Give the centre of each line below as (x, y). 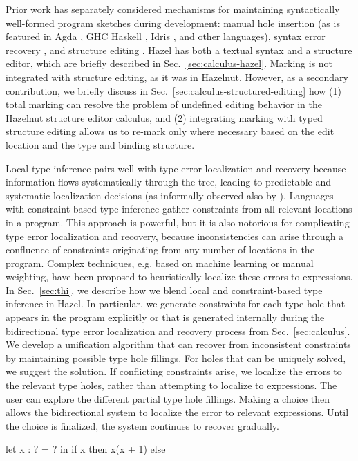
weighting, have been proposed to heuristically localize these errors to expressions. (179, 277)
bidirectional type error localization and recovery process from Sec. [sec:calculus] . (178, 331)
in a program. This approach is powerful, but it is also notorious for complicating (178, 222)
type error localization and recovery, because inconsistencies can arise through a (175, 236)
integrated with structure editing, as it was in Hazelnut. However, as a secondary (177, 76)
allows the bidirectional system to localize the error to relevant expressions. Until (177, 412)
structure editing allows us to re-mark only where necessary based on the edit (170, 131)
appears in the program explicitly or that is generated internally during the (165, 317)
